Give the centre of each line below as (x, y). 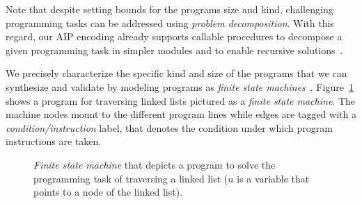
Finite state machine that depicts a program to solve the (155, 164)
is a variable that (273, 178)
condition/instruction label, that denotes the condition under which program (169, 127)
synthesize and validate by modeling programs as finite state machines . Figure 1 (180, 86)
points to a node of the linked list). (108, 192)
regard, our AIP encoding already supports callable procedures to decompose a (174, 36)
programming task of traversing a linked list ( (131, 178)
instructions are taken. (54, 141)
